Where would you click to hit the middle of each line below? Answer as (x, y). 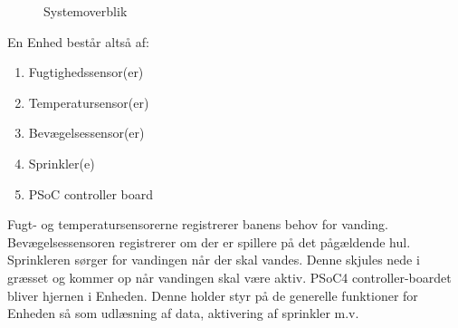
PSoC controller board (91, 193)
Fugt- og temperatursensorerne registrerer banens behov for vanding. (198, 224)
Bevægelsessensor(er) (86, 133)
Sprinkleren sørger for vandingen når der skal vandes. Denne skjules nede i (214, 260)
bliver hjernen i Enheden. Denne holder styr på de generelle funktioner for (213, 295)
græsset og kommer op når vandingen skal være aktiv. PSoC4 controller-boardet (229, 277)
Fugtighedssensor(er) (86, 72)
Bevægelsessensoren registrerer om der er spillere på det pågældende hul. (209, 241)
